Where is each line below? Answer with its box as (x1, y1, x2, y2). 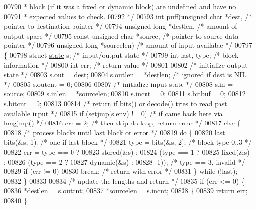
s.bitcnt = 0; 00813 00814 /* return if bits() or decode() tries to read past (4, 98, 227, 108)
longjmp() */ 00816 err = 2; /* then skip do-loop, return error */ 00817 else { (4, 118, 241, 128)
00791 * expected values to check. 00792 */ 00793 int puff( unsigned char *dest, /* (4, 11, 252, 21)
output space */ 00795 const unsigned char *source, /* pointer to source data (4, 30, 239, 41)
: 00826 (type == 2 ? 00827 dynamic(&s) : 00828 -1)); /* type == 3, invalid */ (4, 156, 245, 167)
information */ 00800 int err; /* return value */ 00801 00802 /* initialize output (4, 59, 248, 70)
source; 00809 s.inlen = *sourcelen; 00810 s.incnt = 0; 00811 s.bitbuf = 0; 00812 (4, 88, 246, 99)
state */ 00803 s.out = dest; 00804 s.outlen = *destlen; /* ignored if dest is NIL (4, 69, 247, 80)
